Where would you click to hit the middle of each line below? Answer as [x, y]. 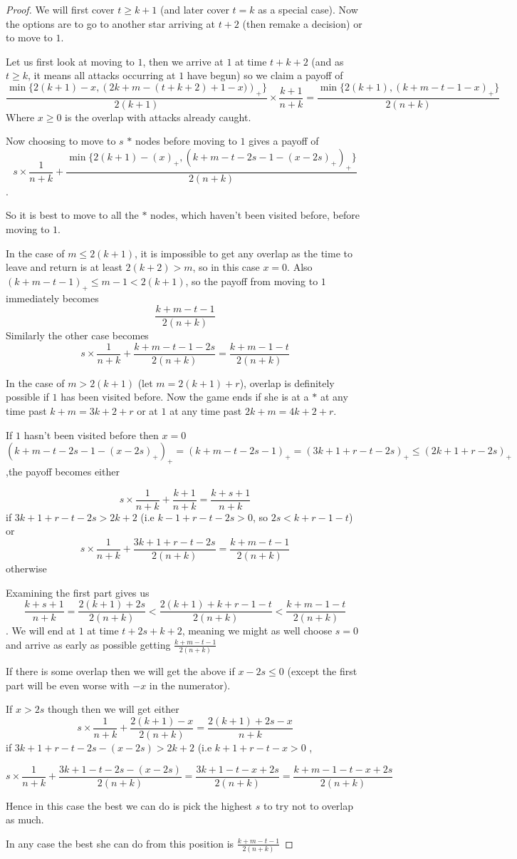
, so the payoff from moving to [252, 281]
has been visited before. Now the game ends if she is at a [185, 397]
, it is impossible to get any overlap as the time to [244, 253]
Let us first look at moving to [70, 61]
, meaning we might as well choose [257, 631]
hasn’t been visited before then [91, 434]
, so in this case [226, 267]
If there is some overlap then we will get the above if [120, 671]
